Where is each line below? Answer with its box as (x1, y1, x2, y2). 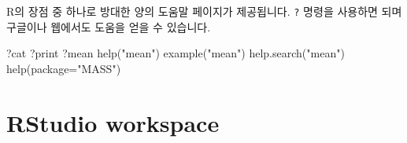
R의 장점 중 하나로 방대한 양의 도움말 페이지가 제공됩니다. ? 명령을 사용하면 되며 (6, 3, 402, 19)
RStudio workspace (6, 106, 220, 138)
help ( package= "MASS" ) (6, 60, 121, 76)
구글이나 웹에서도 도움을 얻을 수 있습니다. (6, 18, 211, 35)
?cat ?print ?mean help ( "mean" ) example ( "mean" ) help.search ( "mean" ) (6, 45, 345, 61)
